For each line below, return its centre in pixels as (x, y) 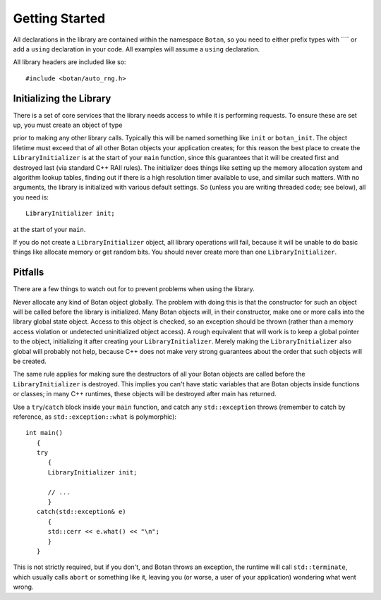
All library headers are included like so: (69, 62)
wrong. (23, 587)
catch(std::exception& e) (81, 512)
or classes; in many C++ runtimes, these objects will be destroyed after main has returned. (145, 394)
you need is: (31, 197)
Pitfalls (29, 273)
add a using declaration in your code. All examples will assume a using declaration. (137, 49)
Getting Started (59, 18)
